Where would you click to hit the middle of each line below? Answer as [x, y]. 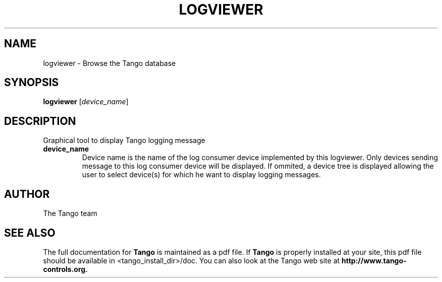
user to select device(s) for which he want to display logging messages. [201, 175]
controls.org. [65, 269]
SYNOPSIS [32, 83]
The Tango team [70, 214]
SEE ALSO [30, 233]
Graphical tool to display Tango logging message [124, 140]
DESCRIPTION [40, 121]
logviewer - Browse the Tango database [109, 63]
